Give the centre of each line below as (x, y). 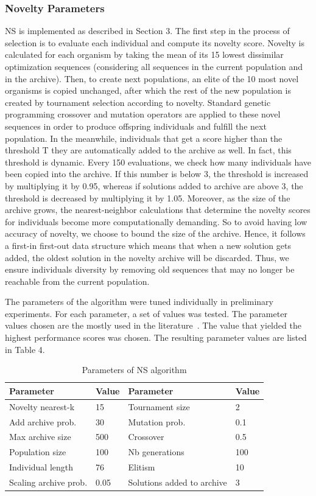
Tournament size (159, 406)
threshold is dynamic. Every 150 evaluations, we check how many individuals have (158, 162)
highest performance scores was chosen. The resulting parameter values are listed (156, 337)
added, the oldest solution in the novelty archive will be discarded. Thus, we (147, 257)
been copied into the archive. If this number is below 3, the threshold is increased (157, 174)
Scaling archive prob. (48, 482)
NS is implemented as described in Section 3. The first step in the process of (147, 31)
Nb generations (156, 452)
